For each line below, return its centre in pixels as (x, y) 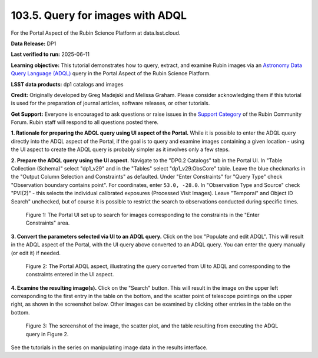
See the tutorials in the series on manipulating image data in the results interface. (109, 347)
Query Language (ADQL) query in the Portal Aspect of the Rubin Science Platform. (111, 73)
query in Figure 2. (47, 334)
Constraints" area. (48, 223)
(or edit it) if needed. (36, 253)
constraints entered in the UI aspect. (70, 275)
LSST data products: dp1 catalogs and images (67, 84)
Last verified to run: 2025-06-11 (50, 54)
